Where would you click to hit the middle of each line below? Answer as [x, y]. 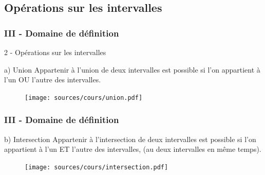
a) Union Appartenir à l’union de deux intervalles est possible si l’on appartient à [132, 69]
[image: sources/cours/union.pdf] [84, 98]
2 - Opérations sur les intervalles [55, 52]
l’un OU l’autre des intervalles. [53, 80]
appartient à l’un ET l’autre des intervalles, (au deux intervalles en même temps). [133, 149]
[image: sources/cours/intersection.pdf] [97, 167]
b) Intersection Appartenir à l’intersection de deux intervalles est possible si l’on [130, 139]
